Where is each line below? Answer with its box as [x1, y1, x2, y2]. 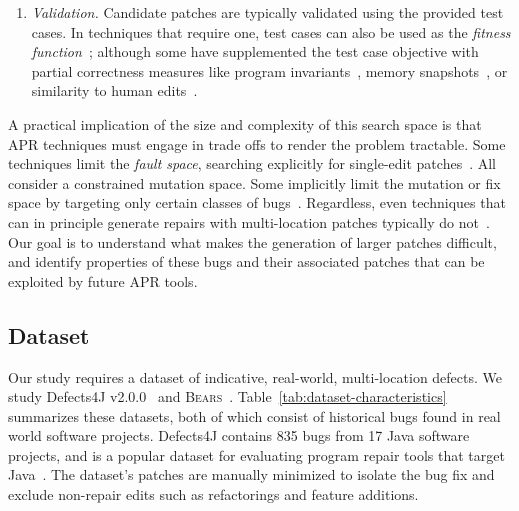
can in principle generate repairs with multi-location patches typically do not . [8, 211, 490, 232]
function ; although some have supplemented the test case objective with [31, 41, 479, 62]
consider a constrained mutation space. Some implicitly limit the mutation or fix [8, 172, 501, 193]
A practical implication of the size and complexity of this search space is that [8, 113, 482, 134]
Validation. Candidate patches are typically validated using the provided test [31, 2, 504, 22]
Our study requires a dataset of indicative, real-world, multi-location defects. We [8, 366, 503, 387]
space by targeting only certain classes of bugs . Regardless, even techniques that [8, 192, 506, 213]
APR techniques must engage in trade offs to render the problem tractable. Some [8, 133, 506, 154]
